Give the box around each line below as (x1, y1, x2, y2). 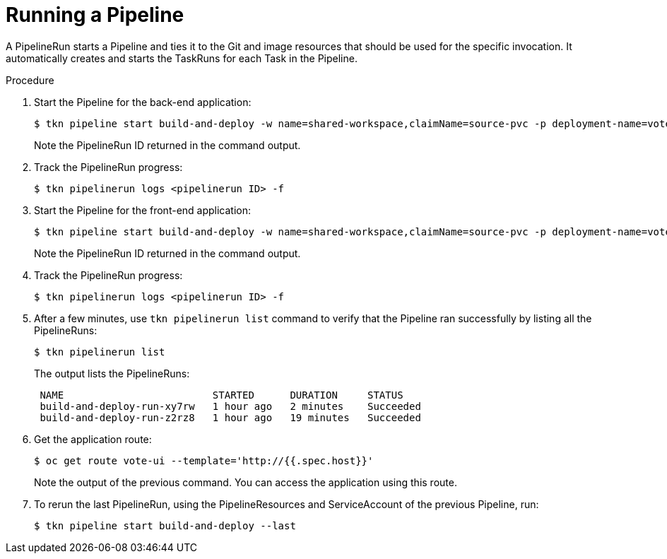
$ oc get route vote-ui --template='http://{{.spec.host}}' (34, 454, 374, 466)
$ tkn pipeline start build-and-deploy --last (34, 519, 296, 531)
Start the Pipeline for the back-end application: (34, 95, 252, 108)
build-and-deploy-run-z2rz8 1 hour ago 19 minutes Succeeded (40, 411, 421, 423)
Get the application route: (34, 433, 152, 445)
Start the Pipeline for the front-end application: (34, 204, 252, 216)
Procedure (6, 73, 54, 86)
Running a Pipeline (6, 3, 184, 27)
